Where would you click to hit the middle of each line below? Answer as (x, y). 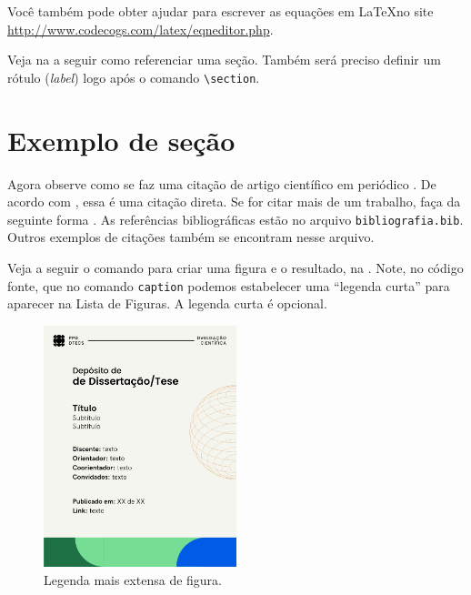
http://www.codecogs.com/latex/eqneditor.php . (140, 29)
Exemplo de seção (121, 140)
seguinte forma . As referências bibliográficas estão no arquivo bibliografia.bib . (235, 219)
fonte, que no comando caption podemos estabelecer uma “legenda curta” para (229, 285)
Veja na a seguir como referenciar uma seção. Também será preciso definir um (224, 60)
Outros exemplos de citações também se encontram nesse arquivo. (191, 237)
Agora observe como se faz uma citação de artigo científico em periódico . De (222, 183)
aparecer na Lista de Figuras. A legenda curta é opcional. (167, 303)
